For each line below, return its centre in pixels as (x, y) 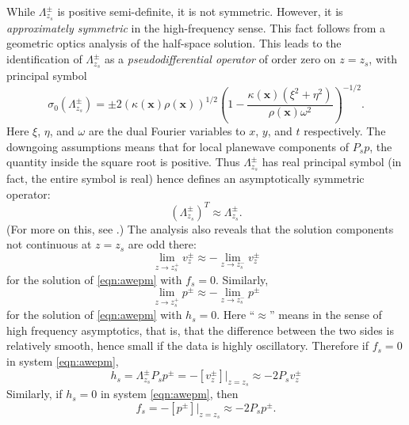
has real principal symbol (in (332, 162)
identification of (44, 59)
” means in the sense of (326, 315)
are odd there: (162, 244)
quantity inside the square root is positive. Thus (123, 162)
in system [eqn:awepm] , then (169, 394)
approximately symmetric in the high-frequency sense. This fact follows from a (196, 27)
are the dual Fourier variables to (167, 130)
